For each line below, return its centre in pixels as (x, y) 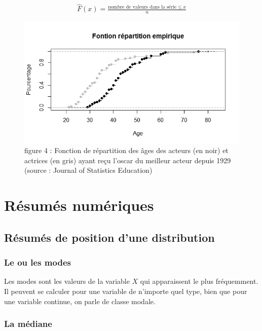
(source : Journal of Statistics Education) (88, 170)
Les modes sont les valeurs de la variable (67, 281)
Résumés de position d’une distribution (109, 237)
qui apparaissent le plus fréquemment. (199, 281)
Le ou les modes (38, 262)
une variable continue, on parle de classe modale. (80, 301)
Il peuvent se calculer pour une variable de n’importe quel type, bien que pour (126, 291)
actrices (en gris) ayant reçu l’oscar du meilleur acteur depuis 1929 (128, 160)
